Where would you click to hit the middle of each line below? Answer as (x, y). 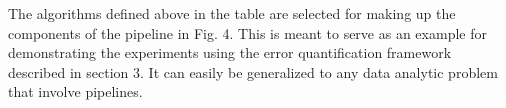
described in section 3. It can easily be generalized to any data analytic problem (253, 71)
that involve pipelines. (75, 91)
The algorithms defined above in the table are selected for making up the (232, 13)
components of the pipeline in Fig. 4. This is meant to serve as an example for (247, 32)
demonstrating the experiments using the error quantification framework (230, 52)
